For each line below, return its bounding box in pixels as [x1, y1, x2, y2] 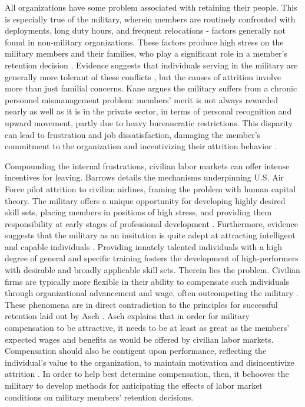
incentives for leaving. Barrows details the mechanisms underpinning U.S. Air [5, 171, 284, 183]
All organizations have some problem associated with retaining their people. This [5, 1, 297, 13]
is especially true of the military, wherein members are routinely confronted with [5, 12, 296, 25]
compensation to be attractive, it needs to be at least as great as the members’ [5, 321, 290, 334]
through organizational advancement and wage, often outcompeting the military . [5, 287, 299, 299]
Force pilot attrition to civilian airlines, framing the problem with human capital [5, 182, 296, 195]
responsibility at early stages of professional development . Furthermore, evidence [5, 217, 298, 229]
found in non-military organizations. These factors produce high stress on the [5, 35, 284, 48]
